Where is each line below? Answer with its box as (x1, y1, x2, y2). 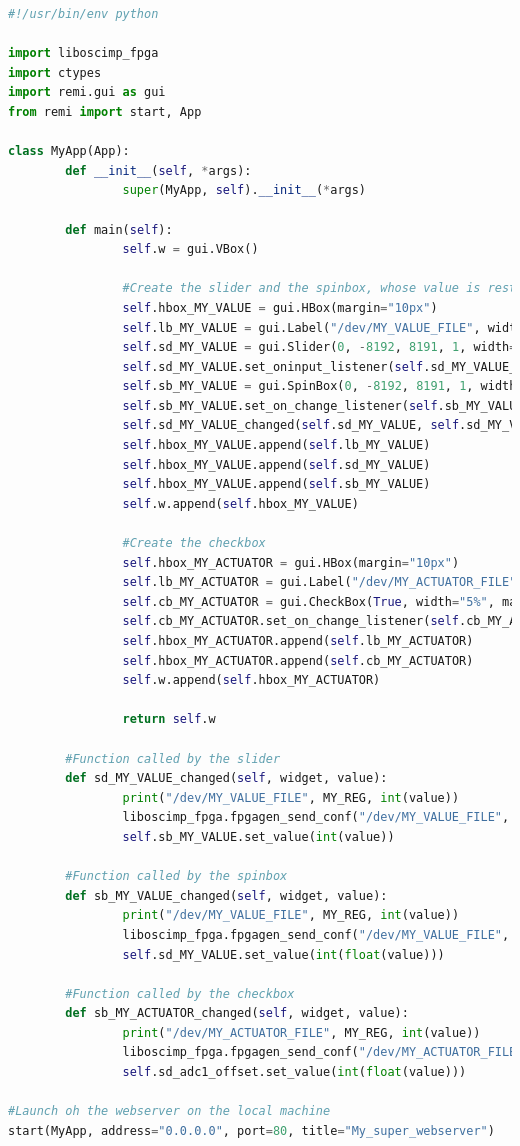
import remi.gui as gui (8, 85, 166, 100)
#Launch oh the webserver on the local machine (8, 1104, 331, 1119)
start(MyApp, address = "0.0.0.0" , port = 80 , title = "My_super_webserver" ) (8, 1123, 495, 1138)
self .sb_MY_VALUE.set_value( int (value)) (122, 829, 395, 844)
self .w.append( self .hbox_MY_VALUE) (122, 496, 359, 511)
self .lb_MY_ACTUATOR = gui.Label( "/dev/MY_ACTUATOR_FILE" (122, 575, 517, 590)
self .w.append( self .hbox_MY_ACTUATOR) (122, 673, 381, 688)
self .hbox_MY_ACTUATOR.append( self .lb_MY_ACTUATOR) (122, 634, 474, 648)
